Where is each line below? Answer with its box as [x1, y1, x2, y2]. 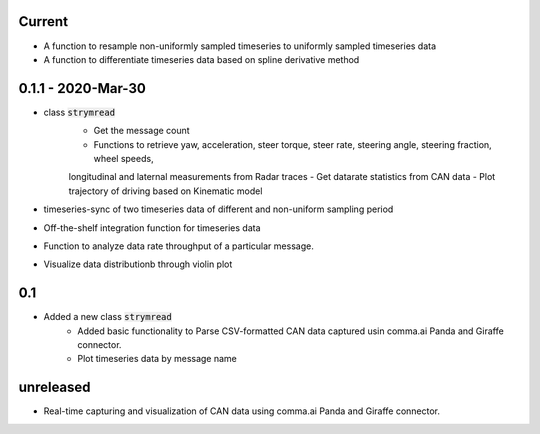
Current [18, 13, 69, 30]
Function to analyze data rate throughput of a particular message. [43, 240, 314, 252]
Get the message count [93, 125, 190, 137]
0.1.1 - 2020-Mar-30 [18, 80, 147, 97]
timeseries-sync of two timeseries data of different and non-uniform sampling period [43, 203, 394, 215]
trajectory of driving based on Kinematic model [68, 185, 263, 197]
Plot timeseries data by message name [77, 353, 237, 365]
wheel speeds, [93, 152, 154, 164]
